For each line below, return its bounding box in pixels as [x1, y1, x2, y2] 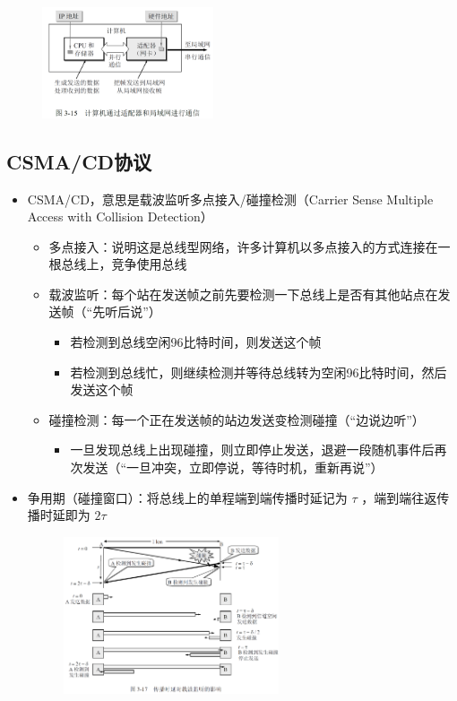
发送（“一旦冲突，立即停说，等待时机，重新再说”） [82, 458, 384, 477]
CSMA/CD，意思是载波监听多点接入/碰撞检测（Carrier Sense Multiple [27, 189, 434, 208]
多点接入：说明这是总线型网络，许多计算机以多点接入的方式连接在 [48, 237, 438, 255]
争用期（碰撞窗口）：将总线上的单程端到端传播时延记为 [27, 488, 348, 506]
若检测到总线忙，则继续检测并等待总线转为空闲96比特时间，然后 [70, 362, 447, 381]
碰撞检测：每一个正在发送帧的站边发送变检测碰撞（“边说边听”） [48, 410, 425, 428]
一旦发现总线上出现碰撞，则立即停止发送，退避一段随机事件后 [70, 440, 435, 459]
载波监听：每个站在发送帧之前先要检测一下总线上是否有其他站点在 [48, 284, 438, 303]
